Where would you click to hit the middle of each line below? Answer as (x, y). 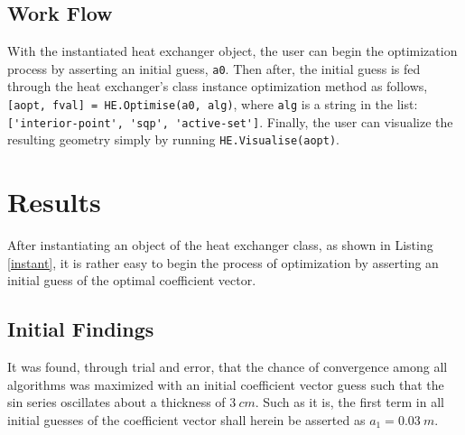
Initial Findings (81, 329)
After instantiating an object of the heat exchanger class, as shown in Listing (220, 245)
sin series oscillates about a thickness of (116, 402)
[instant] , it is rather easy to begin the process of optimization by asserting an (223, 262)
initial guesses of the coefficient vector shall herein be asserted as (186, 419)
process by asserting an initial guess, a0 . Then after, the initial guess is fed (214, 68)
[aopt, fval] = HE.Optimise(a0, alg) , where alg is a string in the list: (213, 104)
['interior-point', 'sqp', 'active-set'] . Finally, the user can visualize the (230, 121)
